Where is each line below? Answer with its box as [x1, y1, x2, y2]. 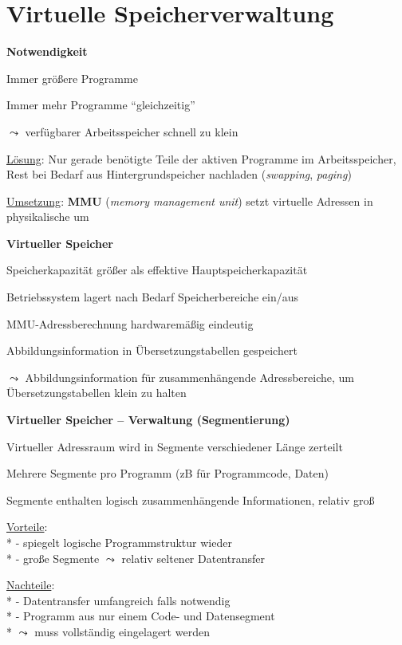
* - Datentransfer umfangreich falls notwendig [6, 592, 231, 608]
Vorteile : [6, 518, 48, 535]
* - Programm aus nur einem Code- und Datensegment [6, 608, 275, 624]
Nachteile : [6, 576, 55, 593]
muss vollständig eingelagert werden [34, 623, 210, 639]
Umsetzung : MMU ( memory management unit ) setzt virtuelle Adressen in [6, 192, 373, 209]
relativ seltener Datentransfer [121, 549, 265, 566]
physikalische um [6, 208, 89, 225]
